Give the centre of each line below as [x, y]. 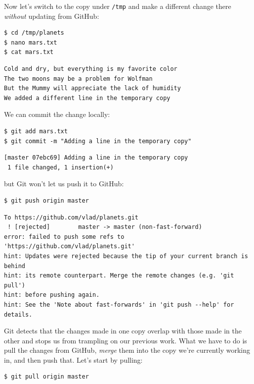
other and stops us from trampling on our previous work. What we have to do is [126, 340]
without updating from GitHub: [52, 16]
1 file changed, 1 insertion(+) [61, 167]
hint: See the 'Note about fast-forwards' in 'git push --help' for [119, 304]
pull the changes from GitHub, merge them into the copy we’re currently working [127, 350]
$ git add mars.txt [36, 131]
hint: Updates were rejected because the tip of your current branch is [126, 256]
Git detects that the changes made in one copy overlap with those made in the [123, 331]
